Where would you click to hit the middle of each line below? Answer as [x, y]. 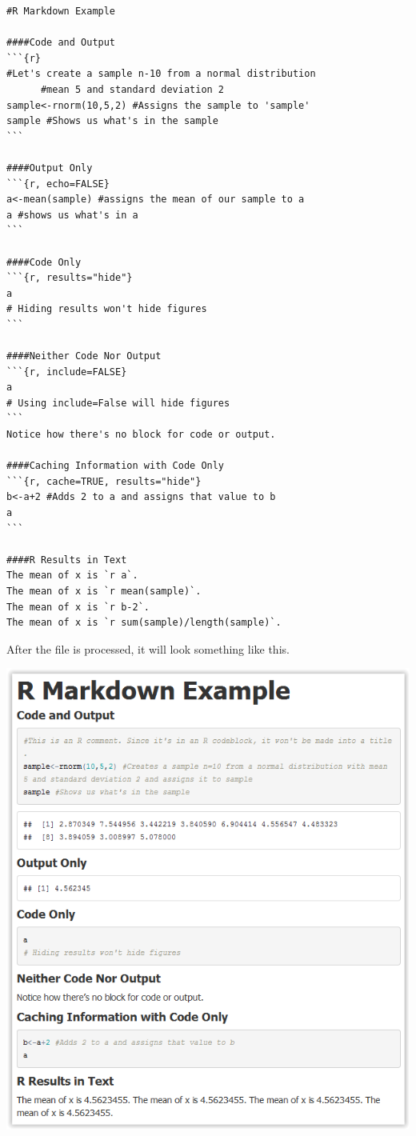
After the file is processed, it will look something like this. [148, 648]
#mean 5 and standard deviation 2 [132, 89]
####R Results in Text [67, 560]
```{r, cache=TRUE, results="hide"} [104, 481]
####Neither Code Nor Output [84, 356]
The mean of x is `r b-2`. [78, 607]
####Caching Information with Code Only [116, 466]
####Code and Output [61, 43]
